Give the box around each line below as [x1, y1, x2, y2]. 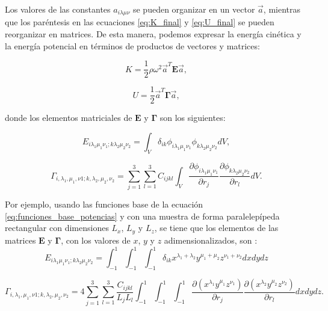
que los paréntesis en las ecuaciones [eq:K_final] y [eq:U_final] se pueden [5, 16, 274, 28]
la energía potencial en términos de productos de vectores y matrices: [5, 39, 260, 52]
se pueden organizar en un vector [132, 3, 255, 15]
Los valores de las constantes [5, 3, 111, 15]
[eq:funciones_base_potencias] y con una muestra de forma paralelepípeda [5, 209, 280, 222]
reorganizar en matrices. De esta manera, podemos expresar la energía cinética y [5, 28, 302, 40]
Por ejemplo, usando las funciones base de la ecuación [5, 198, 203, 211]
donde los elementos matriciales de [5, 111, 132, 124]
